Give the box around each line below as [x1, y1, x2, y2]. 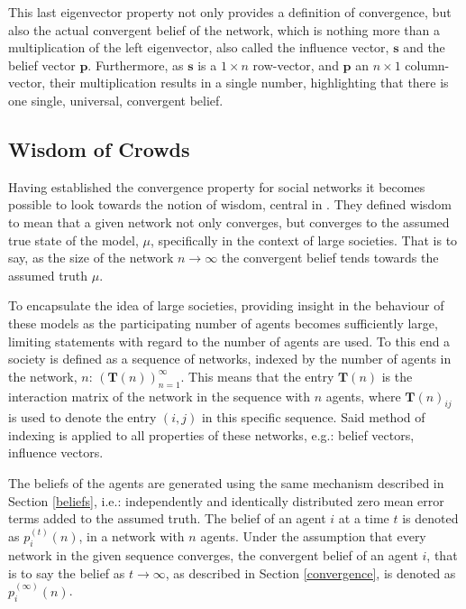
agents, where [325, 386, 401, 405]
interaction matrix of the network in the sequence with [8, 386, 311, 405]
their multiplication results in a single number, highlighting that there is [49, 73, 449, 92]
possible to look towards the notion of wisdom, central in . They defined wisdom [8, 195, 452, 214]
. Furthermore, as [87, 55, 184, 74]
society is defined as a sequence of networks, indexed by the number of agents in [8, 349, 452, 368]
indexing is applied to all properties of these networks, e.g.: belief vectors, [8, 425, 415, 444]
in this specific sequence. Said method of [201, 408, 425, 427]
